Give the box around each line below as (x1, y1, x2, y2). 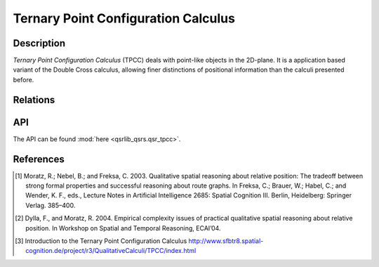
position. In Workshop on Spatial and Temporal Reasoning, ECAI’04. (25, 223, 221, 232)
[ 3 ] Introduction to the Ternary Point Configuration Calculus (15, 237, 187, 245)
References (13, 153, 65, 165)
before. (13, 75, 34, 84)
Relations (13, 93, 55, 105)
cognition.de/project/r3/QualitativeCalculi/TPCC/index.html (25, 247, 197, 255)
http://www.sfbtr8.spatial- (188, 237, 264, 245)
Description (13, 37, 66, 49)
